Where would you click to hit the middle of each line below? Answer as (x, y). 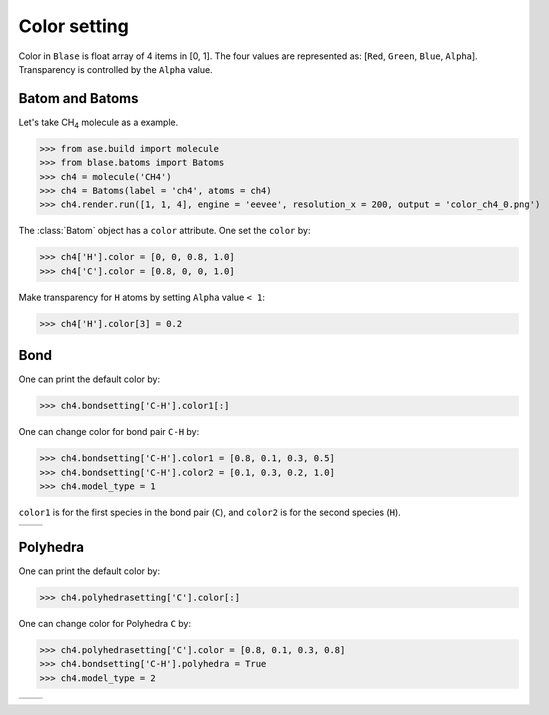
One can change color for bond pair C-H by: (109, 432)
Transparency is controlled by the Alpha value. (116, 69)
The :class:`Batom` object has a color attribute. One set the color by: (164, 231)
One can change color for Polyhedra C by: (105, 623)
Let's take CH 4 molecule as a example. (98, 123)
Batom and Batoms (78, 98)
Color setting (73, 26)
